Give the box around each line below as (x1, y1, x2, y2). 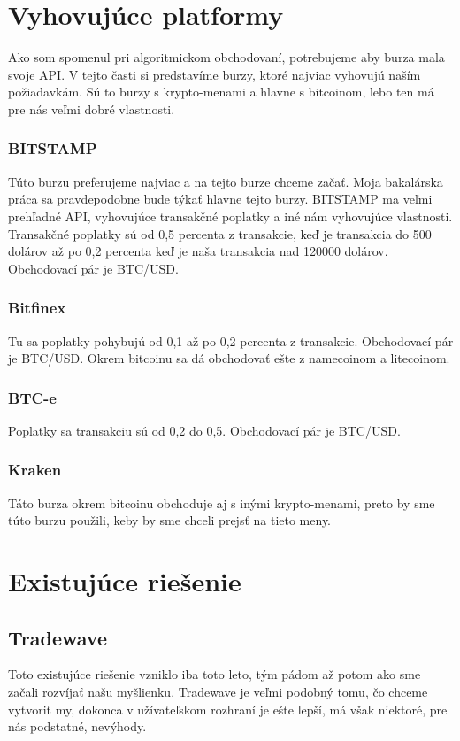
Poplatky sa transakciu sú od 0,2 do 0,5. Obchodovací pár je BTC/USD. (8, 421, 401, 439)
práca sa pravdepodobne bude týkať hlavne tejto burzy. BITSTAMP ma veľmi (8, 189, 433, 208)
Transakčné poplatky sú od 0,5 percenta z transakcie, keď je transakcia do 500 (8, 224, 432, 243)
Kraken (8, 459, 62, 481)
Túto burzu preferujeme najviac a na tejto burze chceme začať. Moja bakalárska (8, 172, 443, 190)
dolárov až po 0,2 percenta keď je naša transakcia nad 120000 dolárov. (8, 242, 388, 260)
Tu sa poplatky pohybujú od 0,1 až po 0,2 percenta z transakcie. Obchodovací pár (8, 331, 454, 350)
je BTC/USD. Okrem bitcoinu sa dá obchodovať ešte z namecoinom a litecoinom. (8, 349, 450, 367)
